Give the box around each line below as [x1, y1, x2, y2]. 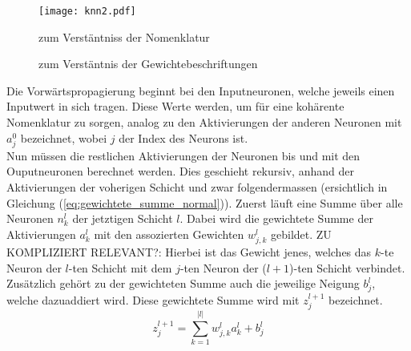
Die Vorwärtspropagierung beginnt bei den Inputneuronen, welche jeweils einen [6, 82, 395, 99]
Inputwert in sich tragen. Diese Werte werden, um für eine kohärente [6, 98, 345, 115]
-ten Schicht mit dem [68, 259, 172, 276]
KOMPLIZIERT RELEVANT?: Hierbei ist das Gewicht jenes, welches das [6, 243, 372, 260]
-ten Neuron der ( [179, 259, 267, 276]
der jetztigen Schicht [72, 210, 173, 227]
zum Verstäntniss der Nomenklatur [38, 28, 210, 45]
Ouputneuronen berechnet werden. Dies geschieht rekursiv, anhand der [6, 163, 354, 180]
